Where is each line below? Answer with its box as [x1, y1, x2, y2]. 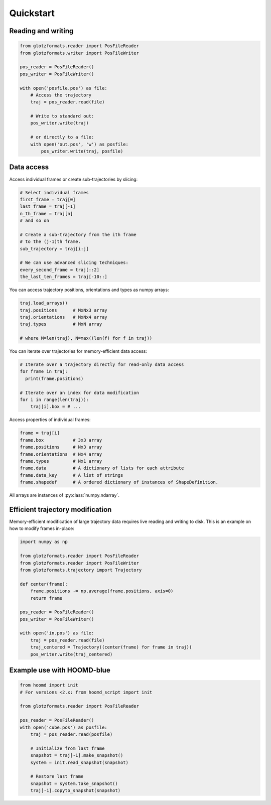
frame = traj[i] [20, 430, 60, 436]
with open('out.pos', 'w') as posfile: [30, 141, 129, 147]
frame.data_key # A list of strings [20, 472, 123, 478]
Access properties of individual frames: [9, 417, 91, 423]
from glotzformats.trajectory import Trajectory [20, 567, 142, 573]
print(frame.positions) [25, 375, 84, 381]
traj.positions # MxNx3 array [20, 307, 107, 313]
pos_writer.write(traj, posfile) [41, 149, 123, 154]
